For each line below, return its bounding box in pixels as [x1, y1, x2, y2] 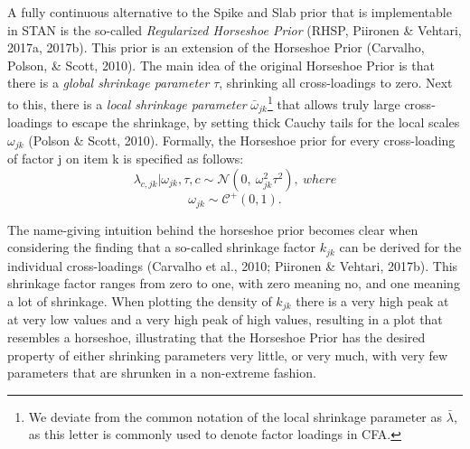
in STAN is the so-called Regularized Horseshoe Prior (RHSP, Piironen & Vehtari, [7, 20, 462, 39]
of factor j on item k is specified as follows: [7, 149, 244, 168]
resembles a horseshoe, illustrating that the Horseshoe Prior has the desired [7, 327, 426, 346]
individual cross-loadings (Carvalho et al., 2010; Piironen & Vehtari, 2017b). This [7, 256, 458, 275]
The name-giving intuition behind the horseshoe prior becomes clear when [7, 220, 418, 239]
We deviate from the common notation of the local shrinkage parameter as [28, 407, 443, 426]
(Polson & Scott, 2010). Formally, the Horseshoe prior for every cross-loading [28, 130, 456, 149]
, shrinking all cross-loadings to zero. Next [219, 73, 453, 92]
